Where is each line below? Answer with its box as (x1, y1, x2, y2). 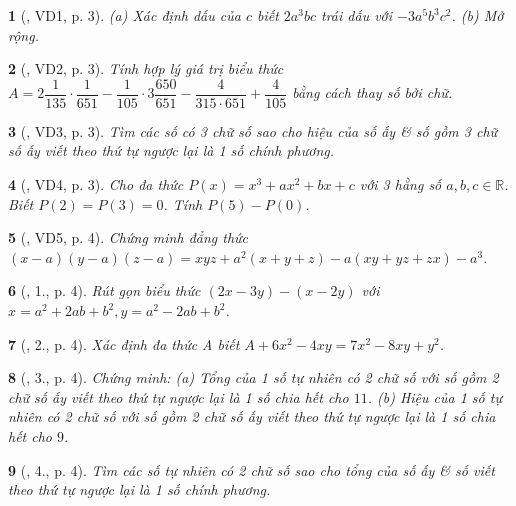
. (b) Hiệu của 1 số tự (367, 386, 502, 407)
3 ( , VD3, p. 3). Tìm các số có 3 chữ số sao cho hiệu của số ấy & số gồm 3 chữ (8, 120, 498, 141)
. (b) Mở (451, 5, 504, 25)
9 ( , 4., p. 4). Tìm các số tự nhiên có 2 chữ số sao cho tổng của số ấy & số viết (8, 459, 495, 480)
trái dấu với (321, 5, 393, 25)
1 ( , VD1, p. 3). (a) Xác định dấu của (8, 5, 241, 25)
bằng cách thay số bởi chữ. (292, 82, 453, 103)
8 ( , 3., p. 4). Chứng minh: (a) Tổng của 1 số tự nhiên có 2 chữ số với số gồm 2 (8, 367, 499, 388)
